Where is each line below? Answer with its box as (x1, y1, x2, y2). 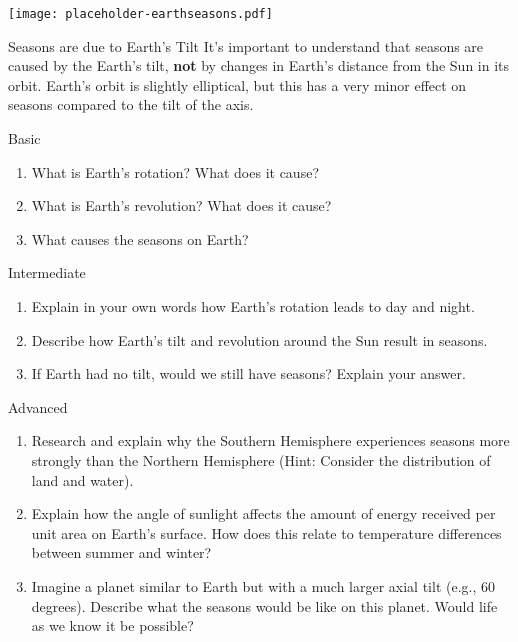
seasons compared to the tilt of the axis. (8, 94, 254, 115)
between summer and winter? (31, 542, 212, 563)
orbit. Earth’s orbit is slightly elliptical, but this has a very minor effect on (8, 74, 467, 95)
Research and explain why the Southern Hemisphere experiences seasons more (31, 430, 510, 451)
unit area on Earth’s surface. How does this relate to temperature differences (31, 522, 502, 543)
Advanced (8, 396, 68, 417)
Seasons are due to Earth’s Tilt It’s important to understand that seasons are (8, 35, 484, 56)
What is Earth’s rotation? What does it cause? (31, 161, 319, 182)
